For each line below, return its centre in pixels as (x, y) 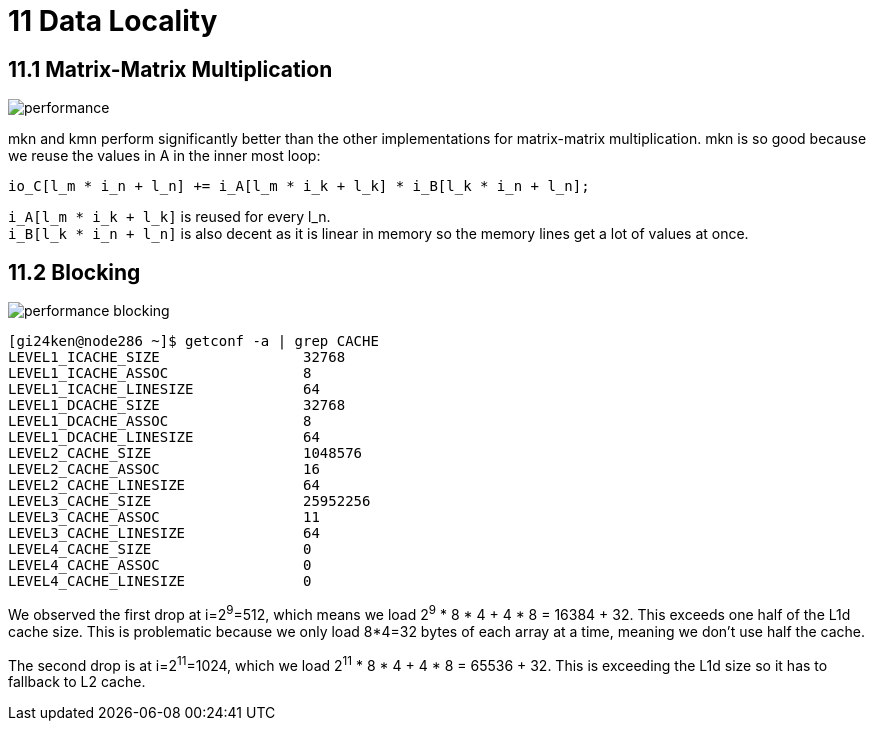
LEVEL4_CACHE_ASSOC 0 (160, 565)
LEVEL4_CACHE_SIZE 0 (160, 549)
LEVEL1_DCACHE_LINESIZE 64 (164, 437)
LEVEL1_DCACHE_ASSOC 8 (160, 421)
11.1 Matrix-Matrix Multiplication (170, 69)
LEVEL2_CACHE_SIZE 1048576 (185, 453)
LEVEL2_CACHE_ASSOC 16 (164, 469)
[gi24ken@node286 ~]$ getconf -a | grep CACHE (193, 341)
